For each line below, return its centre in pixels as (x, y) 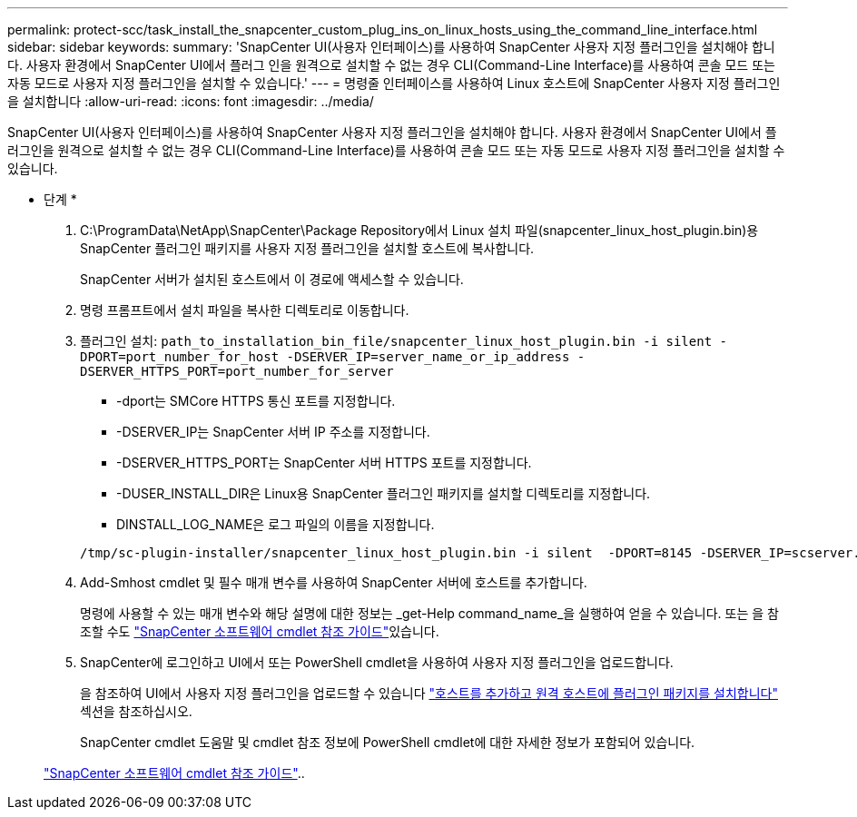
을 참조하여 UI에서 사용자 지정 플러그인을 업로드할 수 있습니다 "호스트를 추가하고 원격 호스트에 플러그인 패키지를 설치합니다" (429, 693)
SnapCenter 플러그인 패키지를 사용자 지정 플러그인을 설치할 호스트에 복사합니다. (307, 248)
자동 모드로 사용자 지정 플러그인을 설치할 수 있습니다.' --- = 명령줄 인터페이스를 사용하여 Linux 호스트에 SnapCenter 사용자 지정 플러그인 (394, 83)
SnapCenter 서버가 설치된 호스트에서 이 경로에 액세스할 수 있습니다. (272, 279)
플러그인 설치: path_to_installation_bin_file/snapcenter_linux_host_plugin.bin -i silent (396, 341)
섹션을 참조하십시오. (136, 711)
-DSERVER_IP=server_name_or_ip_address (428, 357)
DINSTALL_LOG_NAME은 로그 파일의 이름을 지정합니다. (276, 524)
